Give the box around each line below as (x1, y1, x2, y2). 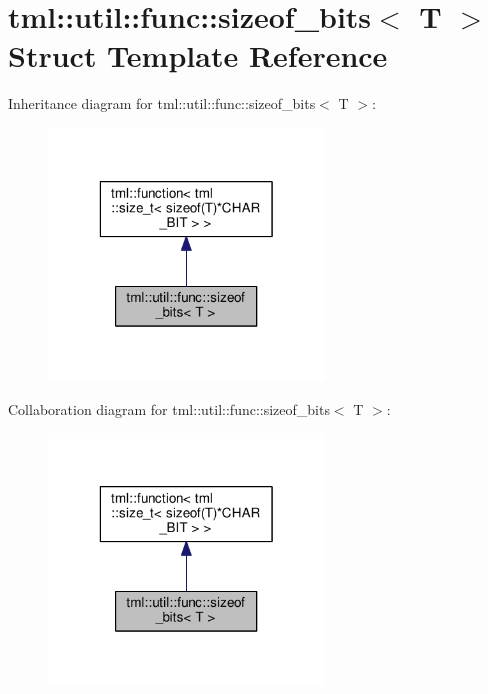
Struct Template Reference (8, 35, 388, 76)
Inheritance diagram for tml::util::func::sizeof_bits (8, 93, 316, 114)
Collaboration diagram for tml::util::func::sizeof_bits (8, 398, 330, 419)
